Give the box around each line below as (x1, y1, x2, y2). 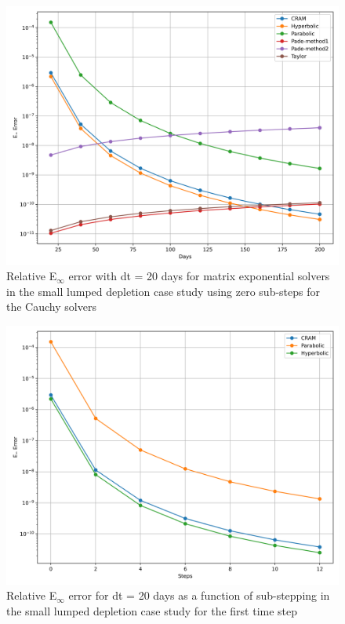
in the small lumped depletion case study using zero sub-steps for (6, 283, 320, 299)
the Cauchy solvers (6, 298, 96, 315)
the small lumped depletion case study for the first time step (6, 602, 298, 619)
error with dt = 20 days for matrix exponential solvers (68, 268, 330, 284)
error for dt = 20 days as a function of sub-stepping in (68, 587, 330, 604)
